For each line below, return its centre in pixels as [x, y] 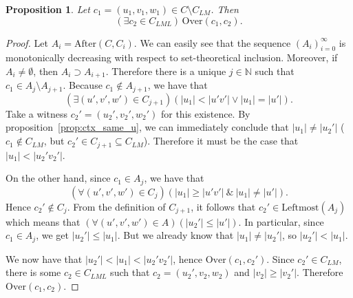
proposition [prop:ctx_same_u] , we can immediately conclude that [147, 127]
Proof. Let [27, 42]
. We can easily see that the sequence [212, 42]
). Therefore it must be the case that [221, 141]
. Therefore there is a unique [166, 71]
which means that [43, 221]
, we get [52, 235]
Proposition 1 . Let [48, 9]
